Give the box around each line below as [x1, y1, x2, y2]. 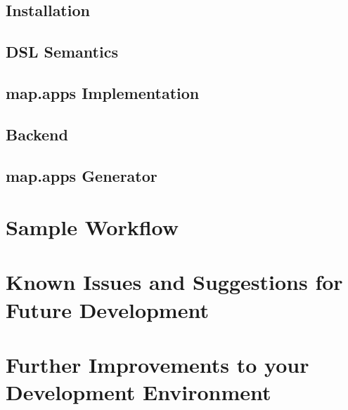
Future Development [6, 295, 209, 324]
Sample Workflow [6, 213, 179, 242]
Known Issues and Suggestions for [6, 267, 343, 296]
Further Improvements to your [6, 350, 309, 379]
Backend [6, 123, 68, 145]
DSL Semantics [6, 41, 118, 62]
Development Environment [6, 378, 271, 406]
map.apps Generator [6, 164, 157, 186]
